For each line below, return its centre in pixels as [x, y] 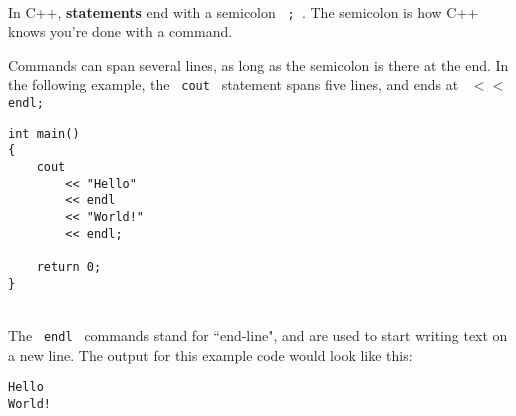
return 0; [69, 267]
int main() [44, 133]
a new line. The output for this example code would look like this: [210, 354]
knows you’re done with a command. [120, 31]
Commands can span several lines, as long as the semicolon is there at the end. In [258, 64]
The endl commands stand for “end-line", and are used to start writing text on [258, 334]
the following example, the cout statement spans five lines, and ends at [233, 84]
